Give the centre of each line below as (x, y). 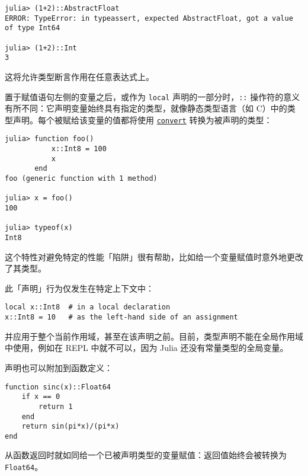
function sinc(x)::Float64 (58, 387)
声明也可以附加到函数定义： (59, 367)
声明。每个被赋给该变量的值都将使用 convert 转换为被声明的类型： (142, 119)
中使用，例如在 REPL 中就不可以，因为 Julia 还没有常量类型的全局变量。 (147, 348)
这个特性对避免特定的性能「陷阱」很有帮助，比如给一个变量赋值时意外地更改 (154, 256)
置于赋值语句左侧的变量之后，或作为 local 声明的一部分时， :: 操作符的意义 (153, 96)
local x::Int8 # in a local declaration (88, 307)
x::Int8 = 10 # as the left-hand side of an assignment (121, 317)
